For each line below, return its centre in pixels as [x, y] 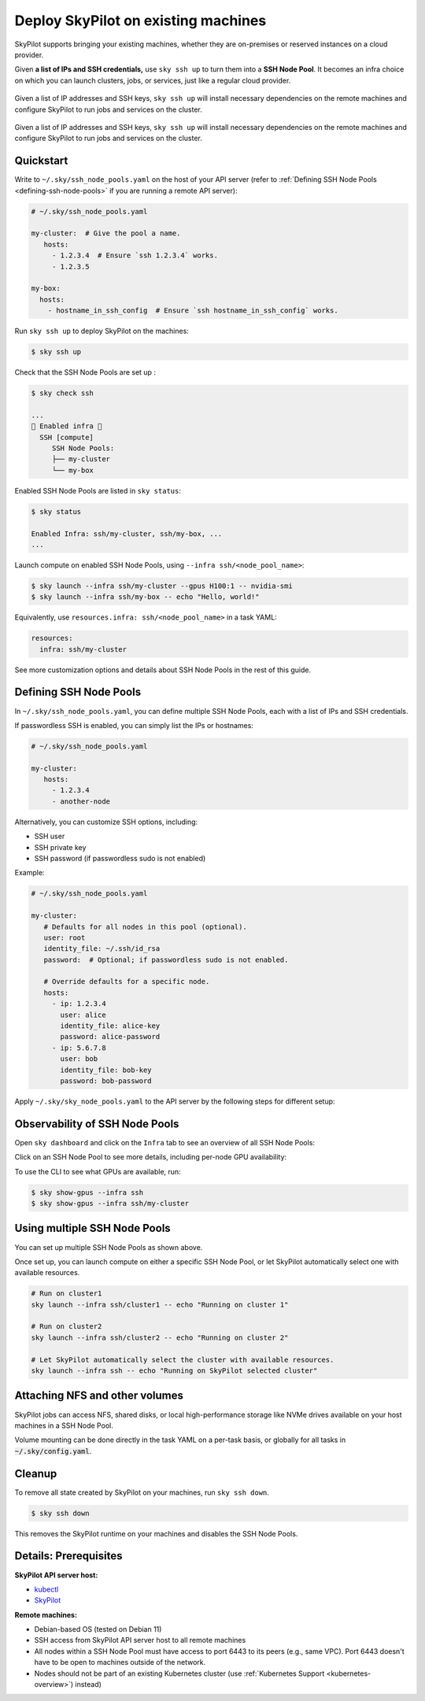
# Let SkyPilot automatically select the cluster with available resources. [183, 1359]
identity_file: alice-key [110, 1026]
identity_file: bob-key [106, 1070]
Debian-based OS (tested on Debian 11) [98, 1629]
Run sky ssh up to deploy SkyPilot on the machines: [102, 331]
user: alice [83, 1015]
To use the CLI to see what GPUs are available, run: [98, 1171]
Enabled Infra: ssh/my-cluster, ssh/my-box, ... [127, 534]
